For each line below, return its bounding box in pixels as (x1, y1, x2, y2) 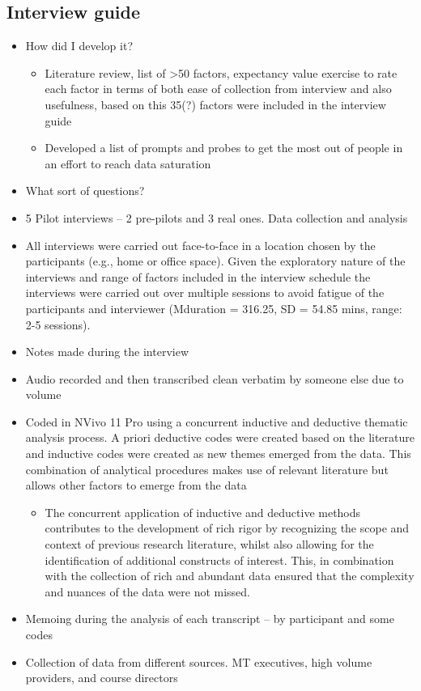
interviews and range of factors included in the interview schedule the (25, 268, 371, 285)
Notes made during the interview (25, 343, 189, 360)
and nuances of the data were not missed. (45, 583, 251, 600)
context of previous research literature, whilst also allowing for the (45, 536, 374, 553)
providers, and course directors (25, 669, 178, 686)
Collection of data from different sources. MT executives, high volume (25, 653, 372, 670)
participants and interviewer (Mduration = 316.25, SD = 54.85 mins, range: (25, 299, 402, 316)
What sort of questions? (25, 182, 145, 199)
